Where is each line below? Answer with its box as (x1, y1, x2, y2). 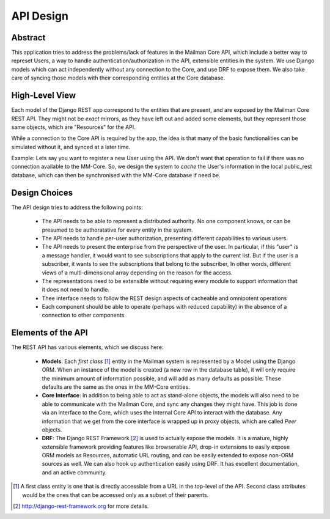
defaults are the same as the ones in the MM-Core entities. (42, 383, 191, 391)
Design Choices (11, 187, 73, 198)
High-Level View (11, 90, 76, 101)
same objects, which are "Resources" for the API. (11, 123, 136, 131)
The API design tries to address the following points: (11, 204, 143, 211)
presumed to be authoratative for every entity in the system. (42, 226, 194, 234)
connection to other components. (42, 312, 127, 319)
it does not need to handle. (42, 286, 109, 293)
